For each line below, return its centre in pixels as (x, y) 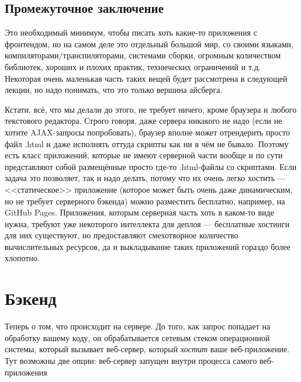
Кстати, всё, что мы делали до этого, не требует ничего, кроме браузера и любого (151, 109)
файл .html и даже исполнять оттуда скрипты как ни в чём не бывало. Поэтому (147, 143)
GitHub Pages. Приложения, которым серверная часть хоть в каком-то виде (139, 212)
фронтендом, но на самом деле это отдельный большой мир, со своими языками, (149, 44)
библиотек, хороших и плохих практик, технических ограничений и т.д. (133, 66)
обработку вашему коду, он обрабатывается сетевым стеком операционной (137, 337)
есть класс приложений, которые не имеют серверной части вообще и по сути (144, 155)
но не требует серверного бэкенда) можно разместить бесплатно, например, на (145, 201)
